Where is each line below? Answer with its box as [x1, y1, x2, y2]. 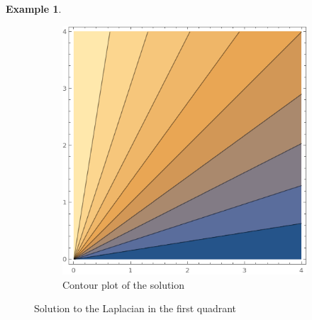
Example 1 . [6, 1, 62, 16]
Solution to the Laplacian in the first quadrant [34, 301, 237, 316]
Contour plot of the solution [62, 277, 185, 292]
